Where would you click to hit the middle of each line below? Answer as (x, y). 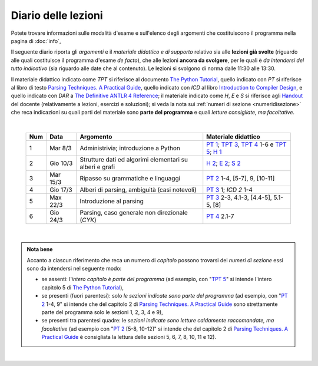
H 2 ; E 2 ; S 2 (223, 163)
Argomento (96, 137)
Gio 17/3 (61, 190)
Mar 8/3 (60, 148)
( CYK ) (88, 220)
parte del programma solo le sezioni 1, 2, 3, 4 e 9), (102, 312)
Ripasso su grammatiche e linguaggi (130, 178)
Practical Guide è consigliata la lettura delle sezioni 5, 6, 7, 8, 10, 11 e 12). (129, 337)
